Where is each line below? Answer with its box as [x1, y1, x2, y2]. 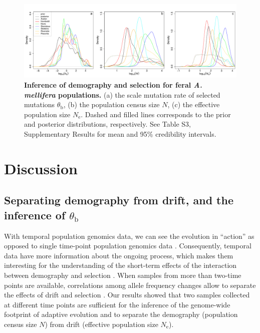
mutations [24, 99, 55, 110]
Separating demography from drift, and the [4, 192, 233, 208]
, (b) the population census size [63, 99, 160, 110]
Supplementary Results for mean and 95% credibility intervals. [24, 128, 216, 139]
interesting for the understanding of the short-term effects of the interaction [4, 260, 237, 270]
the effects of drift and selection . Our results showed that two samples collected [4, 289, 250, 300]
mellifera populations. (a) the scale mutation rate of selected [24, 89, 220, 100]
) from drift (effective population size [45, 318, 158, 329]
